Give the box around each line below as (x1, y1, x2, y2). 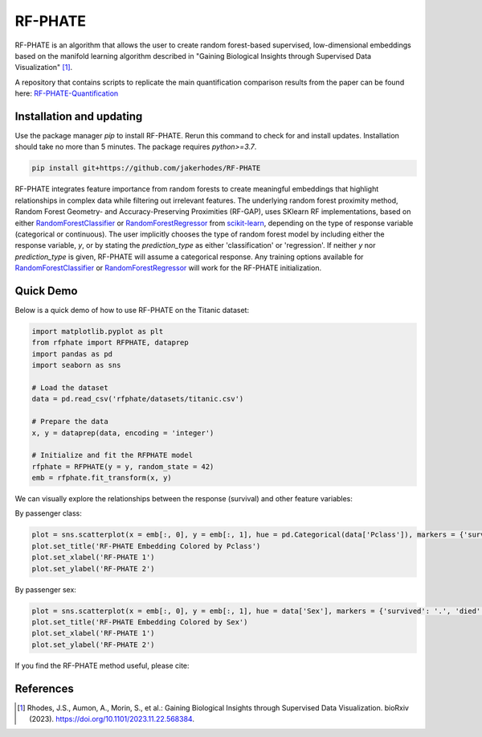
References (14, 681, 74, 695)
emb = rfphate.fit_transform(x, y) (31, 473, 172, 483)
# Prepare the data (31, 417, 108, 426)
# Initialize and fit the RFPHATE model (31, 451, 193, 460)
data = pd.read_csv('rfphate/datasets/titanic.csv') (31, 394, 244, 404)
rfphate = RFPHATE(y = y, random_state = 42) (31, 462, 214, 471)
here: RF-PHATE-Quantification (14, 89, 119, 98)
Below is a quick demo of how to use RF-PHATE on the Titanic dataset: (14, 306, 249, 315)
